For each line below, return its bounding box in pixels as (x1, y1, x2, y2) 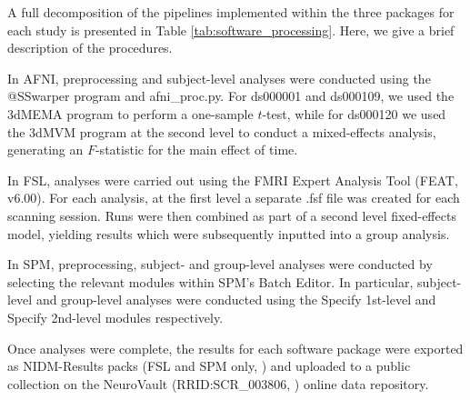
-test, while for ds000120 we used (262, 104, 446, 123)
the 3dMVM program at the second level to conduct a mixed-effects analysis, (7, 122, 436, 141)
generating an (7, 140, 84, 159)
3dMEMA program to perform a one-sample (7, 104, 254, 123)
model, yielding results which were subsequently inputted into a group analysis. (7, 224, 450, 243)
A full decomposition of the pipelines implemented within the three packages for (7, 3, 455, 21)
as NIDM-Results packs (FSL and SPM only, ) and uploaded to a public (7, 356, 411, 375)
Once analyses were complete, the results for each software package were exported (7, 338, 464, 357)
